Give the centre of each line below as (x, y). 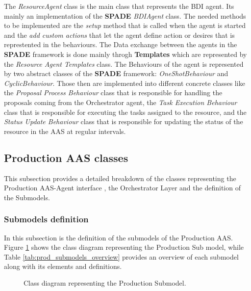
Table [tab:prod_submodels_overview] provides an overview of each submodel (121, 256)
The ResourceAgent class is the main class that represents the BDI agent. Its (119, 6)
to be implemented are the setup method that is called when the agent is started (125, 25)
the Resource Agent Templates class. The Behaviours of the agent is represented (124, 64)
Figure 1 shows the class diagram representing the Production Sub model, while (124, 247)
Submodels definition (46, 219)
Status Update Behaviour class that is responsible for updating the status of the (124, 121)
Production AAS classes (66, 157)
